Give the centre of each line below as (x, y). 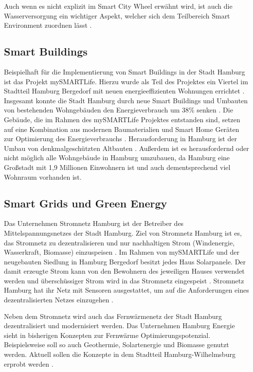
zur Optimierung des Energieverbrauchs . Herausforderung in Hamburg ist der (120, 139)
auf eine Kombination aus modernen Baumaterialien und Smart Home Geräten (122, 129)
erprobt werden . (29, 363)
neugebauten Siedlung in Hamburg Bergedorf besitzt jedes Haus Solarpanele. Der (125, 261)
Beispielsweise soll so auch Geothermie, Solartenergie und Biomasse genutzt (117, 344)
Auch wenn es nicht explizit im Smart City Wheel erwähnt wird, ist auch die (118, 6)
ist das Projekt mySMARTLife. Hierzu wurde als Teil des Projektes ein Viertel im (126, 81)
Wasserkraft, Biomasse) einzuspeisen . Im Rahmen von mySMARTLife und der (122, 252)
